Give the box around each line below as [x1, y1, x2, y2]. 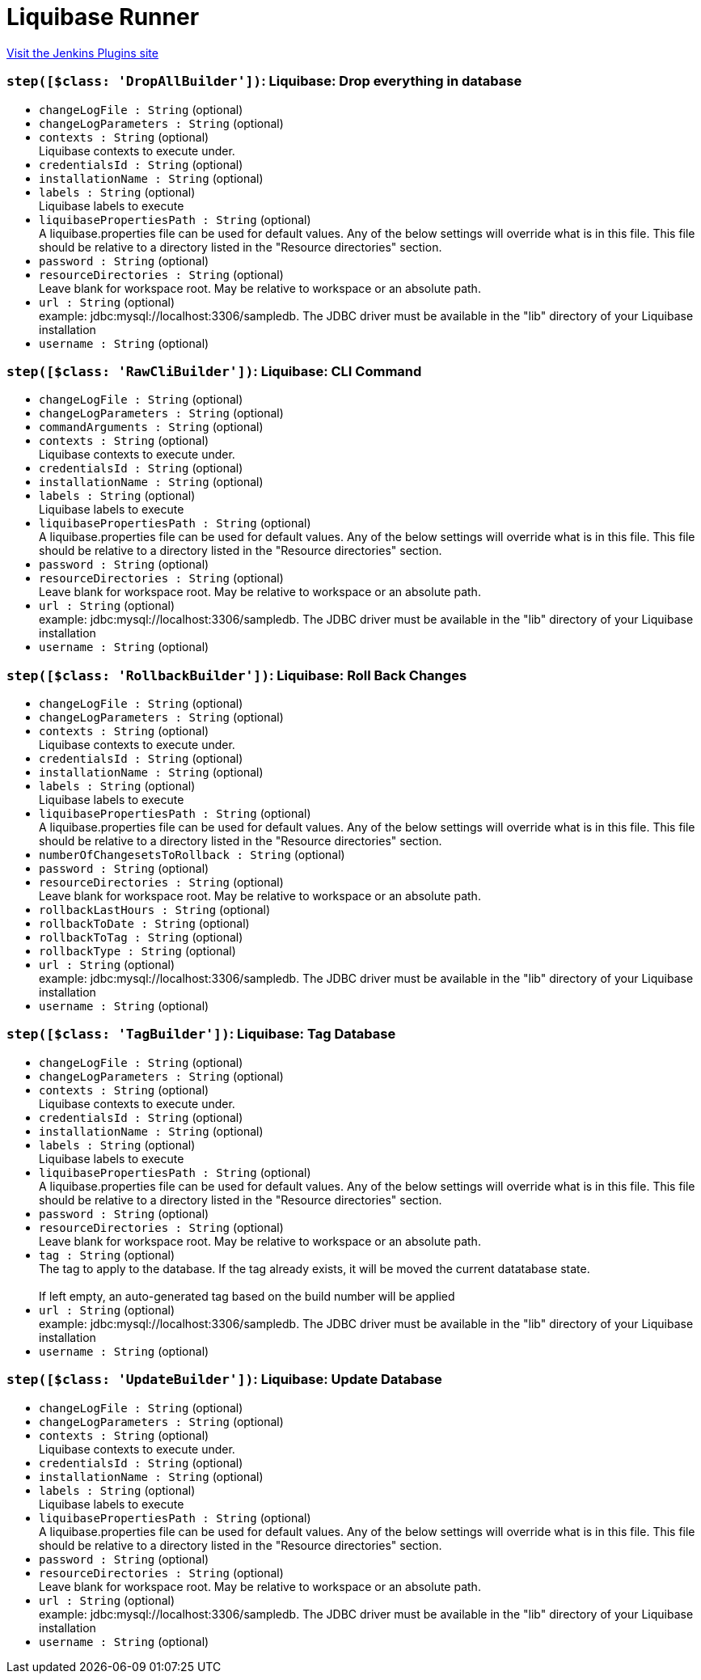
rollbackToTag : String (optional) [39, 930, 243, 944]
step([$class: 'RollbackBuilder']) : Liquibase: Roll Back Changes [6, 666, 467, 683]
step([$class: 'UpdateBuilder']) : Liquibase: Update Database [6, 1371, 442, 1388]
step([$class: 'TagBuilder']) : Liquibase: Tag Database [6, 1026, 396, 1043]
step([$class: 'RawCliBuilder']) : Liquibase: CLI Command [6, 362, 422, 379]
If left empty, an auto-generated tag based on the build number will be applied [39, 1289, 455, 1303]
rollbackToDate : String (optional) [39, 916, 250, 930]
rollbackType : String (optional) [39, 944, 236, 958]
